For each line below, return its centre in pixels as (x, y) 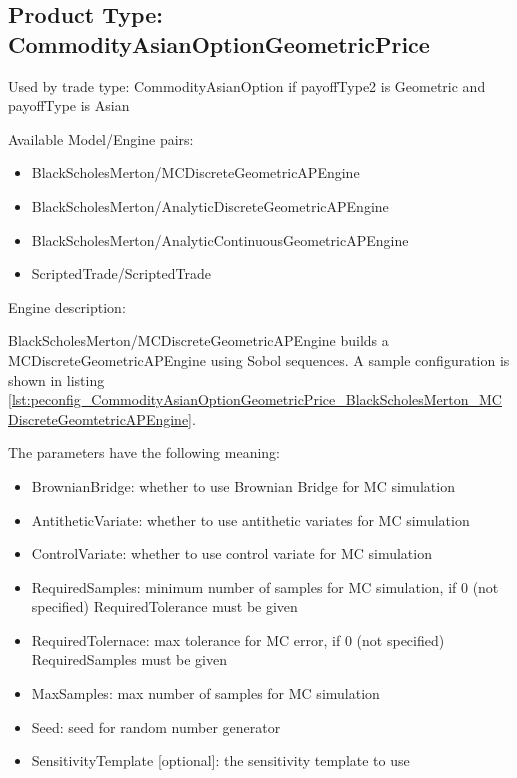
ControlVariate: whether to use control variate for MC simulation (231, 553)
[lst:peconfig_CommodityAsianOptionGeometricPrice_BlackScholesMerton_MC (255, 399)
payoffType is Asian (69, 105)
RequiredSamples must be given (129, 659)
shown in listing (56, 379)
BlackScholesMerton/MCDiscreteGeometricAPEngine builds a (198, 340)
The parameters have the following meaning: (144, 452)
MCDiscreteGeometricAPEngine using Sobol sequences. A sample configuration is (259, 359)
